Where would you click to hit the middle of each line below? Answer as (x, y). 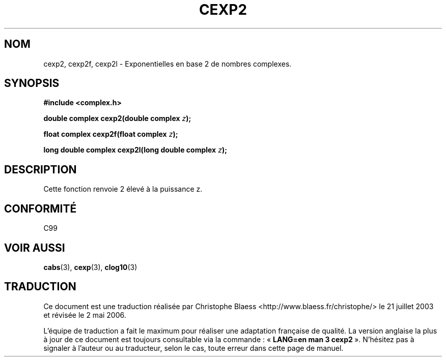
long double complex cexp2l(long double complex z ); (135, 150)
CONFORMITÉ (40, 208)
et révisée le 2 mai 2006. (85, 315)
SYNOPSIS (32, 83)
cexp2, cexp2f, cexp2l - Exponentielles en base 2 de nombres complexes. (168, 64)
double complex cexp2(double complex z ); (117, 118)
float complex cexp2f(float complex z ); (111, 134)
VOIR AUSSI (35, 248)
